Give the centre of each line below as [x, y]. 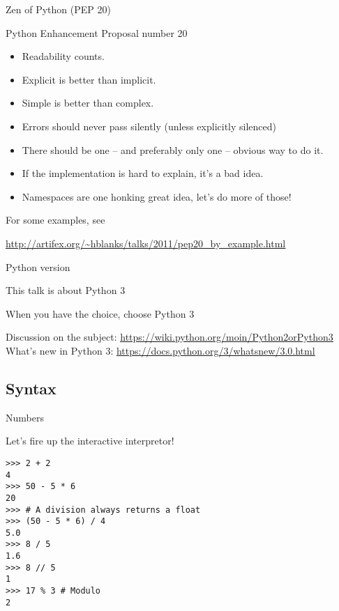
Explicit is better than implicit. [89, 79]
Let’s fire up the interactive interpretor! [90, 441]
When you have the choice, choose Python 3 [100, 313]
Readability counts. [63, 56]
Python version [38, 266]
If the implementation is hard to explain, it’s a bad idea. [143, 173]
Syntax [31, 388]
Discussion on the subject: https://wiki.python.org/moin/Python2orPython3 [169, 337]
